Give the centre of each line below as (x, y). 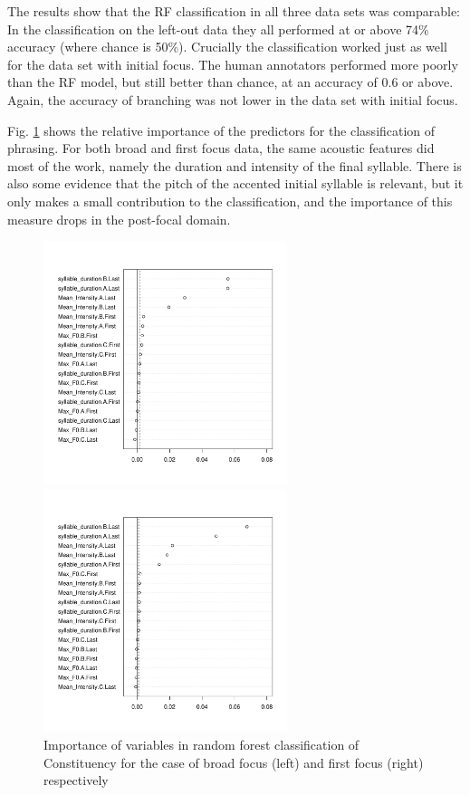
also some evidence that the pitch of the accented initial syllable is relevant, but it (235, 183)
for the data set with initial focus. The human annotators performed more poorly (233, 64)
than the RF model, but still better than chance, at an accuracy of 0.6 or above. (230, 82)
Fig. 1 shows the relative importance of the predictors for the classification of (221, 130)
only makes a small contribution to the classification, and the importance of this (230, 201)
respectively (76, 780)
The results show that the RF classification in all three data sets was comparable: (234, 11)
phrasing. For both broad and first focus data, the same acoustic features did (221, 148)
